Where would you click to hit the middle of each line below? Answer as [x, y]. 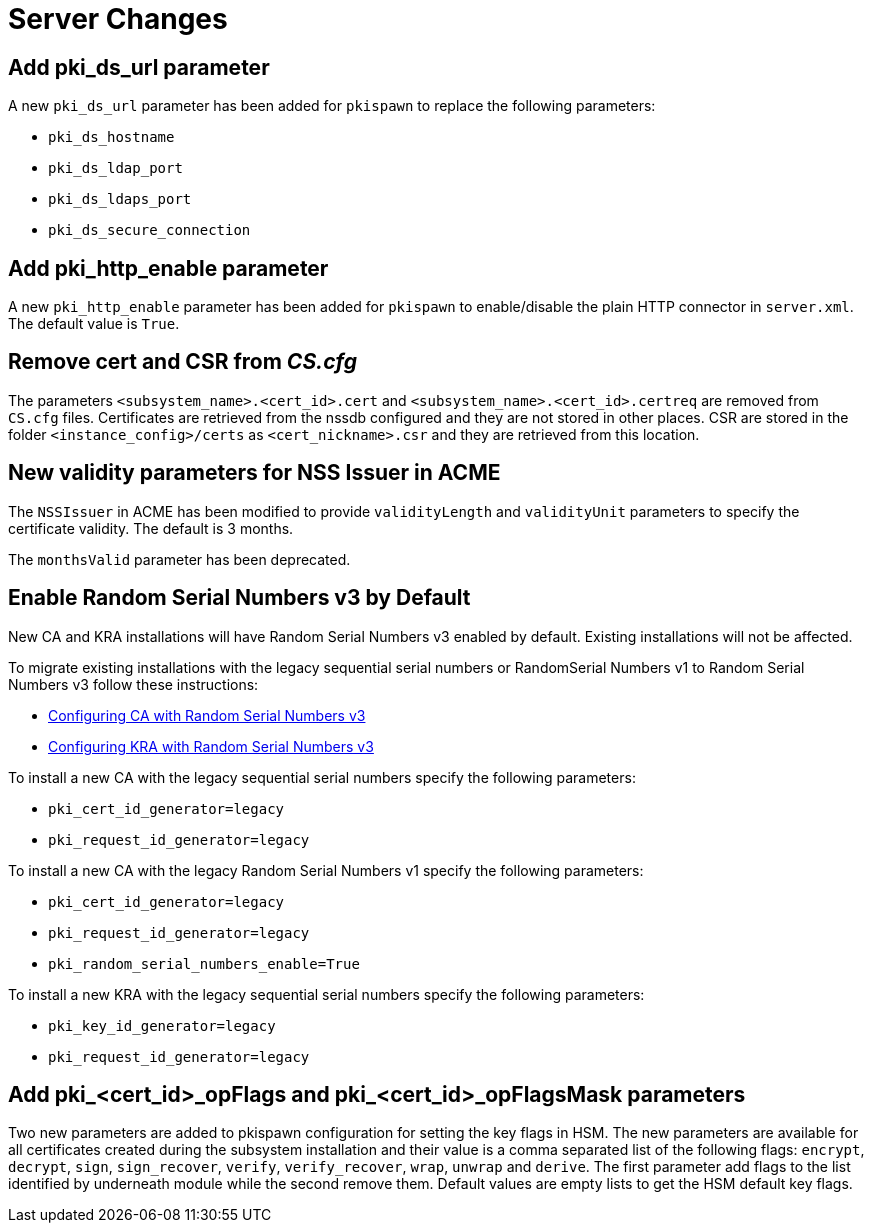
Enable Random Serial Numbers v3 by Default [239, 598]
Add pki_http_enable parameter [168, 268]
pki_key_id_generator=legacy [162, 1025]
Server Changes [118, 19]
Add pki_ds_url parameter [139, 67]
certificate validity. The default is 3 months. [151, 528]
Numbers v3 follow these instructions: [133, 684]
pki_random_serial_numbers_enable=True [204, 963]
